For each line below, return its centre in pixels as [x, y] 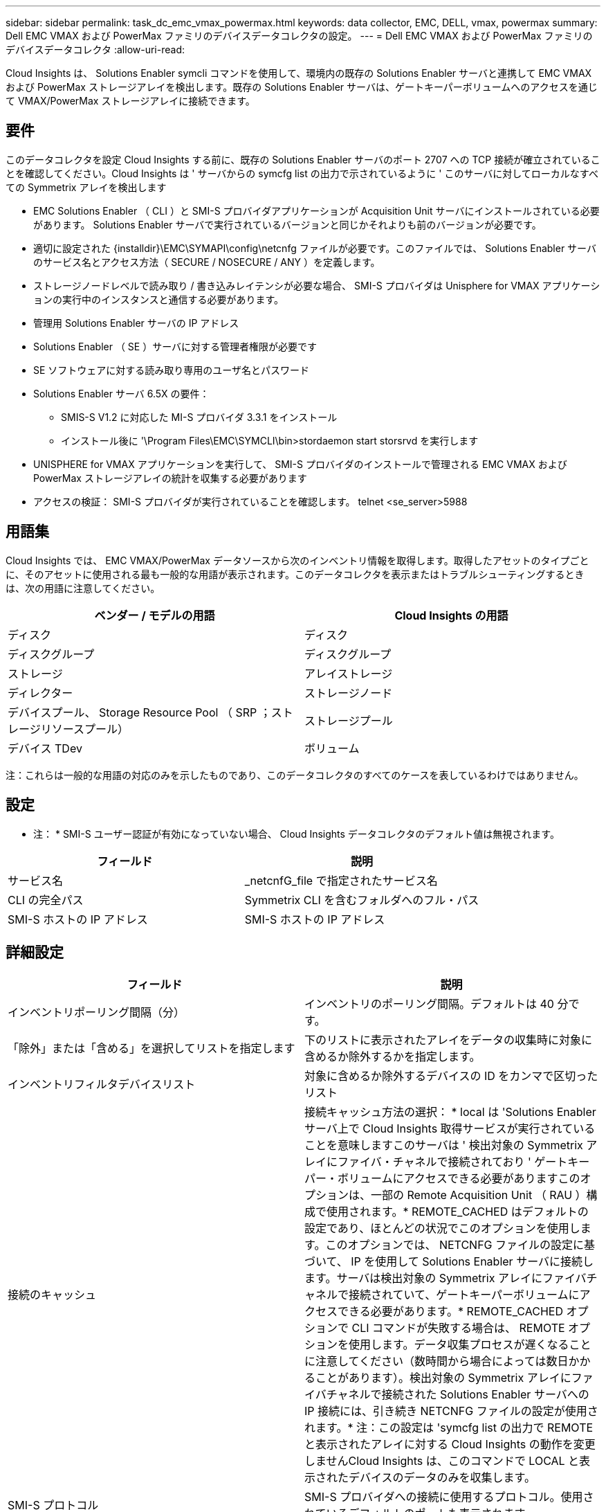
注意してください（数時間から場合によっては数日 [442, 1361]
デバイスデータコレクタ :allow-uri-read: [95, 49]
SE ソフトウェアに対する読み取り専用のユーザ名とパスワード [172, 370]
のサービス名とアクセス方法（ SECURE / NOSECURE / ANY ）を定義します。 [207, 262]
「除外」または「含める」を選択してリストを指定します [151, 1048]
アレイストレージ [349, 673]
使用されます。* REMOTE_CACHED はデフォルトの [458, 1212]
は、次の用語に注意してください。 [83, 588]
